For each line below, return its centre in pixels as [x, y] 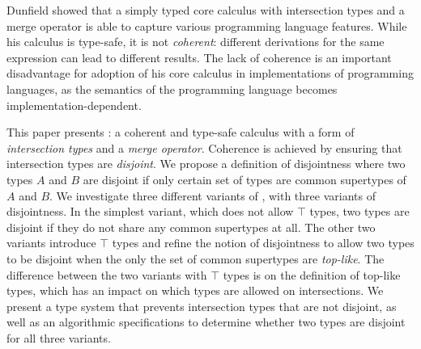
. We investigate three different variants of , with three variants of [213, 195]
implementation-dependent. [74, 105]
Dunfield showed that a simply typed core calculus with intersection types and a [206, 10]
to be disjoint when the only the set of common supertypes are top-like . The [196, 258]
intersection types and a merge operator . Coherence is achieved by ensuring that [204, 147]
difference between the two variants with [107, 274]
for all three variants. [59, 337]
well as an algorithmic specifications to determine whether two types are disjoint [206, 322]
